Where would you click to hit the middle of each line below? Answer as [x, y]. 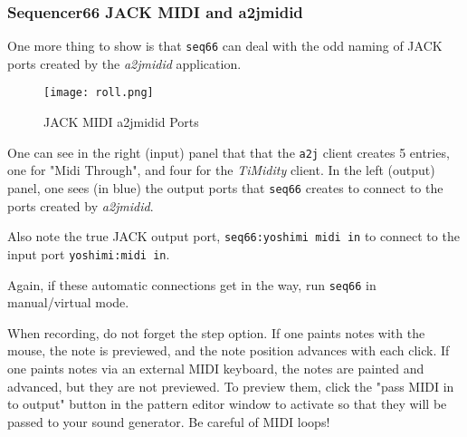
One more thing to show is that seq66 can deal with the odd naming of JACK [225, 46]
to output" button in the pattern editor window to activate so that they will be [227, 404]
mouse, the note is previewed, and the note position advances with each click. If [229, 350]
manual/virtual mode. [68, 302]
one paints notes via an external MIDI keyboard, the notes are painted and [216, 368]
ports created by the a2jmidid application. [124, 63]
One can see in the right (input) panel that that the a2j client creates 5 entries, [229, 152]
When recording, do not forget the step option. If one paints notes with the [216, 332]
